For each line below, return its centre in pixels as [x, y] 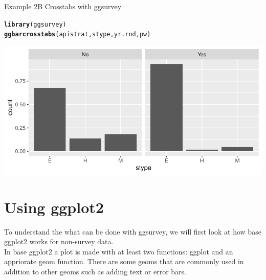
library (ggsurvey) [35, 24]
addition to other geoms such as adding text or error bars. [95, 271]
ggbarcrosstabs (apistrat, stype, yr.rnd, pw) [77, 34]
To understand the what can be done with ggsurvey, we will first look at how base [133, 231]
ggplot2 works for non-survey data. [59, 241]
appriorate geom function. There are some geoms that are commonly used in [124, 261]
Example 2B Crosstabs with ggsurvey [63, 6]
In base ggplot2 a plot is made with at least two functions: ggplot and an [119, 251]
